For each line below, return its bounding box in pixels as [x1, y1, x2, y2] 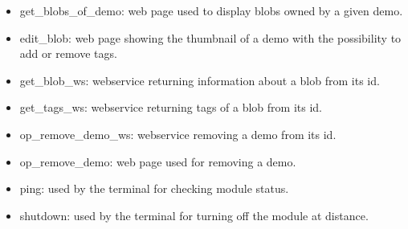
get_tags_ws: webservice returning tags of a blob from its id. [19, 99, 322, 116]
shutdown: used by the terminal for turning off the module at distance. [19, 207, 369, 223]
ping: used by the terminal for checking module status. [19, 180, 289, 197]
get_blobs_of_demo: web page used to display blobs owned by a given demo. [19, 2, 403, 18]
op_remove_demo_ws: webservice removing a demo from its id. [19, 125, 337, 142]
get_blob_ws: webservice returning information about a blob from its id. [19, 72, 380, 88]
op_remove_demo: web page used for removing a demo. [19, 153, 296, 170]
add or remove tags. [19, 45, 117, 62]
